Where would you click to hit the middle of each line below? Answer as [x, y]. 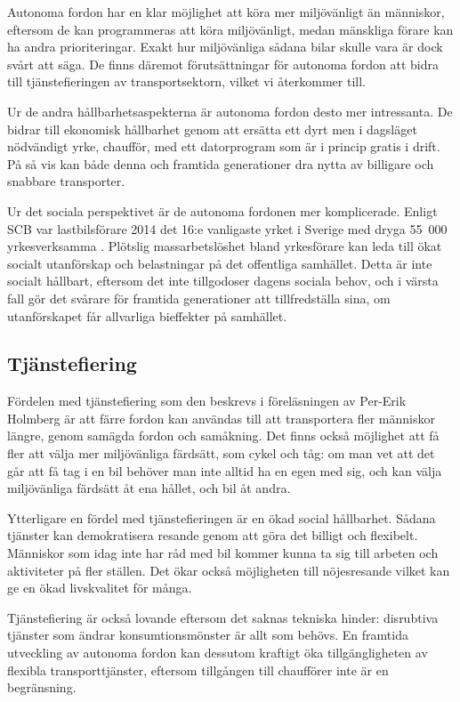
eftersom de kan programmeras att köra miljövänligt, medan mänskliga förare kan [230, 29]
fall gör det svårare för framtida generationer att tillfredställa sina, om [199, 298]
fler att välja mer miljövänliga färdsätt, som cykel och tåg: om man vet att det [221, 453]
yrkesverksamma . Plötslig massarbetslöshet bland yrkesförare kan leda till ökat [225, 246]
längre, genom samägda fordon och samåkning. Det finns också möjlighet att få [223, 436]
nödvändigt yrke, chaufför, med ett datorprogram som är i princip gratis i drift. [224, 146]
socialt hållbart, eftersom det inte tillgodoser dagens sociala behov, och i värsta [223, 281]
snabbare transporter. [66, 181]
